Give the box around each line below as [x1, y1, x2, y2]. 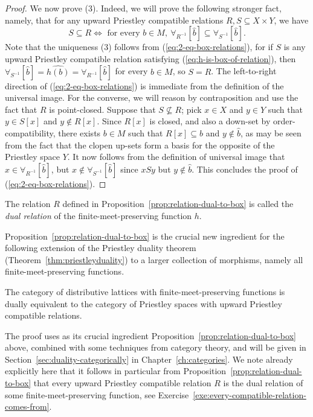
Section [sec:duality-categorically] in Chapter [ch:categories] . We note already [5, 352, 293, 365]
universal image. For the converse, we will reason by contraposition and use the [5, 91, 298, 104]
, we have [274, 13, 309, 26]
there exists [58, 126, 101, 139]
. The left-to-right [211, 65, 277, 77]
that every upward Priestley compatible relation [33, 377, 211, 389]
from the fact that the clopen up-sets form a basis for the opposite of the [5, 138, 275, 151]
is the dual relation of [223, 377, 303, 389]
